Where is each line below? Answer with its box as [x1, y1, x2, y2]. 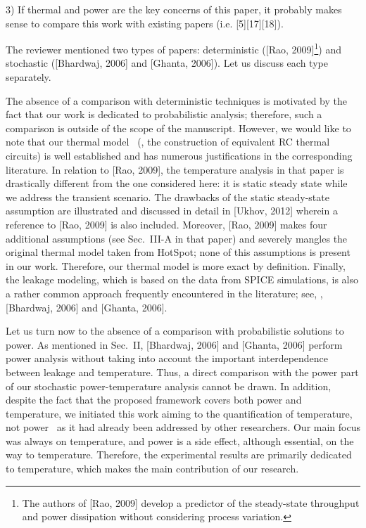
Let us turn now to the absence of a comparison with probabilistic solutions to [6, 323, 344, 338]
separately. [6, 70, 51, 84]
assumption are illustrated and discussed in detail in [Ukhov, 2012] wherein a [6, 203, 338, 218]
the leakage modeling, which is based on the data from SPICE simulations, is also [6, 272, 358, 287]
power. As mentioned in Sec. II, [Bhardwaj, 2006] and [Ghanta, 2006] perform [6, 337, 343, 352]
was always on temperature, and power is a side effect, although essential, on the [6, 433, 354, 448]
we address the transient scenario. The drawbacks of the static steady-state [6, 189, 329, 204]
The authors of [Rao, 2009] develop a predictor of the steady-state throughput [22, 495, 360, 510]
